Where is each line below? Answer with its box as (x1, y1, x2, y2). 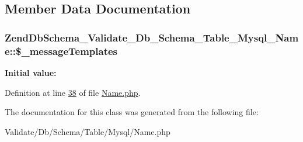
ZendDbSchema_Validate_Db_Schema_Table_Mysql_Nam (5, 30, 299, 44)
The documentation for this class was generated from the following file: (5, 106, 259, 118)
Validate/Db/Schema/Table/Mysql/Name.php (5, 125, 170, 137)
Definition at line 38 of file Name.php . (5, 86, 141, 98)
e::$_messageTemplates (5, 43, 117, 58)
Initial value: (5, 66, 57, 78)
